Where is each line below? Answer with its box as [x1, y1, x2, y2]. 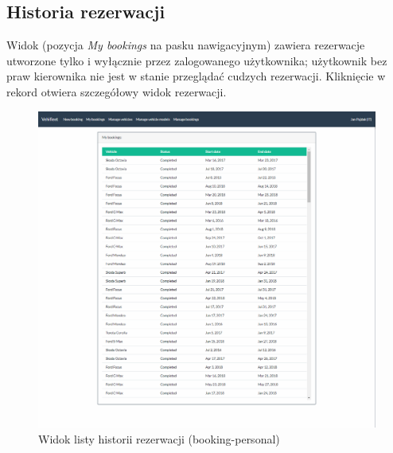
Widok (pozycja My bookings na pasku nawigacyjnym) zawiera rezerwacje [6, 37, 365, 53]
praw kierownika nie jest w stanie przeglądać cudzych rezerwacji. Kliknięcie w [6, 68, 386, 84]
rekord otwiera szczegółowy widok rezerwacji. [6, 83, 227, 100]
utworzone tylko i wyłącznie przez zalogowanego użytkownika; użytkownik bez [6, 52, 387, 68]
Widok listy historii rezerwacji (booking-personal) [38, 431, 280, 447]
